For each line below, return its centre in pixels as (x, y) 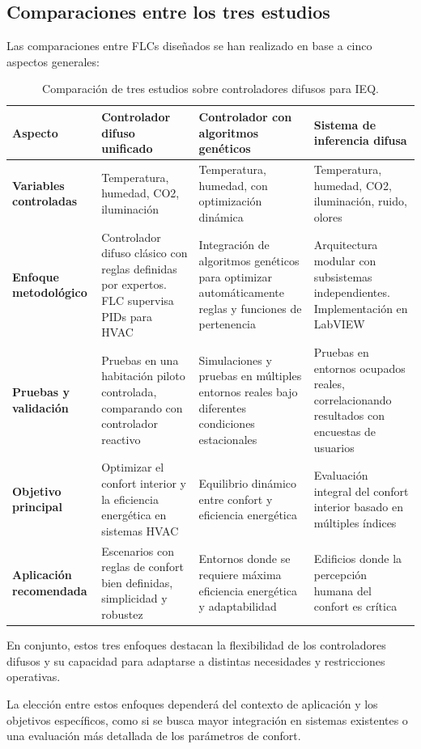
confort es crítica (355, 606)
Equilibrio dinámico (248, 483)
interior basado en (358, 507)
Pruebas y (41, 392)
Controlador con (245, 116)
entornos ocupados (359, 368)
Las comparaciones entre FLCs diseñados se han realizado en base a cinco (189, 46)
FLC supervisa (138, 300)
